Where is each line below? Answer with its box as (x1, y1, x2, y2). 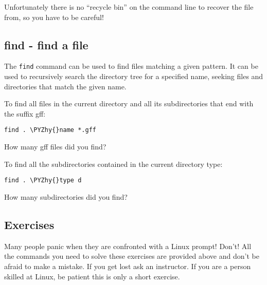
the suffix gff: (4, 108, 46, 119)
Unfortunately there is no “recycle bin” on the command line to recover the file (4, 2, 254, 12)
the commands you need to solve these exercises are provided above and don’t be (4, 251, 259, 261)
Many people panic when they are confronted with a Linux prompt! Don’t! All (4, 240, 252, 251)
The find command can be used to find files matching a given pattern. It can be (4, 61, 258, 71)
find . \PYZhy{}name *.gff (4, 126, 96, 134)
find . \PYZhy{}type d (4, 177, 82, 184)
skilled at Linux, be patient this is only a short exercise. (4, 271, 180, 281)
